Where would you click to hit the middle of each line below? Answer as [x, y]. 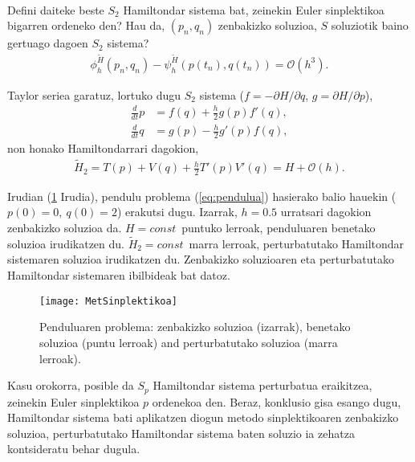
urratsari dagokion [326, 212]
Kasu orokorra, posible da [71, 385]
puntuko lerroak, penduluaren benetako [279, 228]
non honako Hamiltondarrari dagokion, [103, 148]
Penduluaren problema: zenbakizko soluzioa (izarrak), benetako [195, 327]
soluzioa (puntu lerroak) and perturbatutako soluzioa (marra [189, 342]
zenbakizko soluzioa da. [65, 228]
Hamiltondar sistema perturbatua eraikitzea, [262, 385]
